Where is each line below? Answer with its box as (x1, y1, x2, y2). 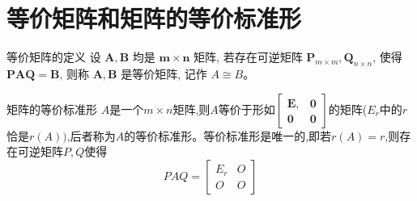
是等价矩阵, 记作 (121, 65, 207, 82)
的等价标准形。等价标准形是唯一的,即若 (124, 127, 332, 144)
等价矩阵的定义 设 (6, 48, 101, 65)
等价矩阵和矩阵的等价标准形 (6, 2, 302, 35)
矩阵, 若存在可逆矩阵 (194, 48, 303, 65)
